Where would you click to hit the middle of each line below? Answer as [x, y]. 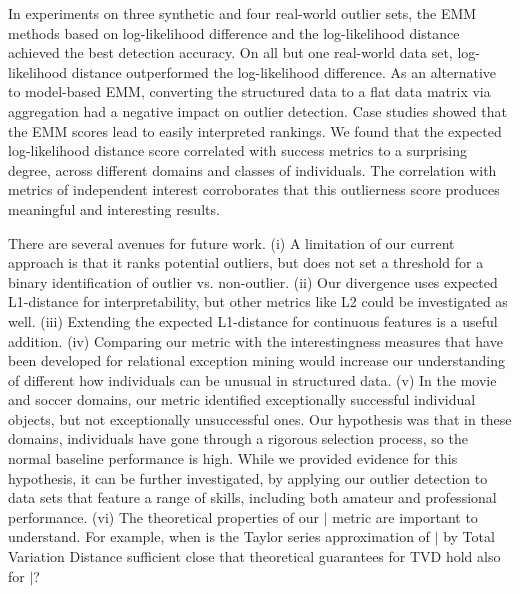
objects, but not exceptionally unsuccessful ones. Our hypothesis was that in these [260, 418]
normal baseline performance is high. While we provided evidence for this [233, 458]
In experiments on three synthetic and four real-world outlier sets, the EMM [242, 13]
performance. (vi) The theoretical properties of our [164, 516]
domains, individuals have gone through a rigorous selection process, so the [238, 438]
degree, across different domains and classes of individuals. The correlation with [252, 169]
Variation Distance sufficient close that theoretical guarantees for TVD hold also [254, 556]
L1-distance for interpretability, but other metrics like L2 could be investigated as [258, 301]
